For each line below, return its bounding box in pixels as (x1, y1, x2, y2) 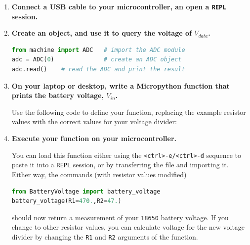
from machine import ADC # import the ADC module (11, 46, 185, 53)
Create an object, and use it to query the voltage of (11, 28, 192, 38)
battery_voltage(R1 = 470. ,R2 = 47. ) (11, 197, 122, 205)
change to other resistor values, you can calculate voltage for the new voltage (11, 222, 245, 232)
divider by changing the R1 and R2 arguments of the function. (11, 231, 198, 242)
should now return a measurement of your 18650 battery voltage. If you (11, 212, 229, 222)
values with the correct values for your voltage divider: (11, 116, 177, 127)
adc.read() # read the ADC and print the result (11, 66, 185, 73)
